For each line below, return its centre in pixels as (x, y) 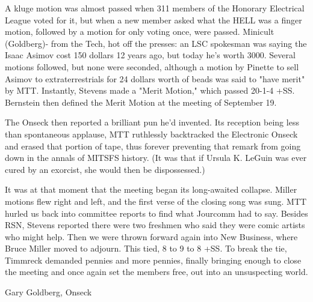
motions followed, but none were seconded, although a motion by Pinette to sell (152, 66)
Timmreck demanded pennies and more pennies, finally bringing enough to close (153, 260)
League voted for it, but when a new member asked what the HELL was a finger (153, 20)
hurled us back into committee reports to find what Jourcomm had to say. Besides (156, 213)
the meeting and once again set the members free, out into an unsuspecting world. (156, 272)
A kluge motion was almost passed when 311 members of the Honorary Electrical (155, 8)
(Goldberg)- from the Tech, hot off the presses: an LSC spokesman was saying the (156, 43)
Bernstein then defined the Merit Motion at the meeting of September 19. (141, 102)
